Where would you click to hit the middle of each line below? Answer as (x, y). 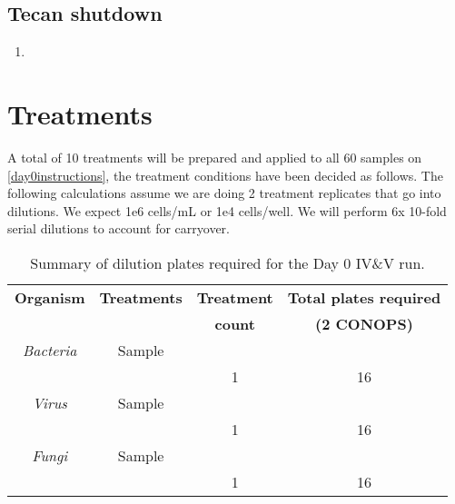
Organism (50, 297)
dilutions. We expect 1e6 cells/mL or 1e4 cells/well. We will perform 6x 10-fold (227, 210)
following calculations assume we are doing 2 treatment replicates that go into (224, 193)
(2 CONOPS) (364, 323)
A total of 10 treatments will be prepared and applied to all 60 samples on (215, 157)
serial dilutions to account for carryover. (119, 228)
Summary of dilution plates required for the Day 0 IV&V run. (227, 262)
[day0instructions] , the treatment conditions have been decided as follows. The (225, 175)
